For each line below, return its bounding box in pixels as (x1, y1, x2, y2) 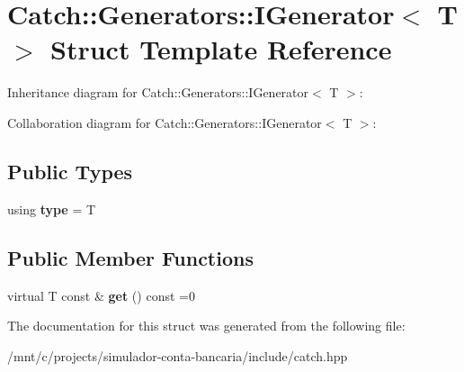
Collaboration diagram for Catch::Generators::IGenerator (7, 113, 322, 132)
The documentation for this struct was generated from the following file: (7, 316, 406, 335)
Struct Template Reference (50, 31, 392, 68)
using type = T (7, 199, 96, 218)
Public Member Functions (7, 243, 254, 271)
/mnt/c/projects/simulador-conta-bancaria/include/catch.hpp (7, 346, 348, 365)
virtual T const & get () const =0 (7, 286, 195, 304)
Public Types (7, 157, 133, 185)
